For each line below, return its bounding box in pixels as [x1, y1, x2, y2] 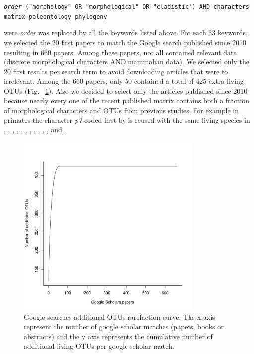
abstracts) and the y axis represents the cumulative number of [24, 331, 213, 341]
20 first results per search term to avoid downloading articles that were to [4, 66, 228, 76]
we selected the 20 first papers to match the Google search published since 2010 [4, 37, 246, 47]
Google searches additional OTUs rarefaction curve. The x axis [24, 311, 215, 322]
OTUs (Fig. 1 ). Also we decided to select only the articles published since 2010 [4, 85, 248, 96]
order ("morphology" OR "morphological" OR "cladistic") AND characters [4, 3, 249, 10]
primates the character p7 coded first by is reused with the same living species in [4, 115, 250, 125]
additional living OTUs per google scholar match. [24, 341, 174, 351]
